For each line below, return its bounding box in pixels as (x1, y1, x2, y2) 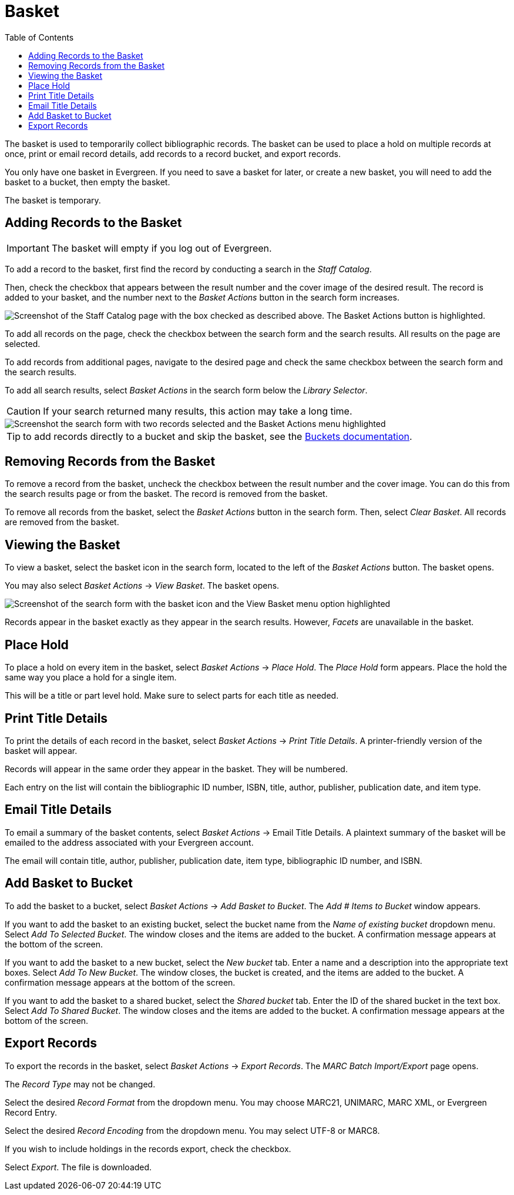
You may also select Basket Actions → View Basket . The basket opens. (5, 580, 280, 591)
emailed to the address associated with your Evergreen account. (5, 837, 254, 847)
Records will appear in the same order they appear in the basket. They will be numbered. (5, 763, 348, 774)
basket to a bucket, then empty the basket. (5, 176, 170, 187)
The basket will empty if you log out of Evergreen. (51, 242, 272, 254)
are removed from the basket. (5, 517, 119, 528)
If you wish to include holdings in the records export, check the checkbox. (5, 1143, 291, 1154)
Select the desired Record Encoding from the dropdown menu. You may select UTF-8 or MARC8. (5, 1125, 380, 1136)
